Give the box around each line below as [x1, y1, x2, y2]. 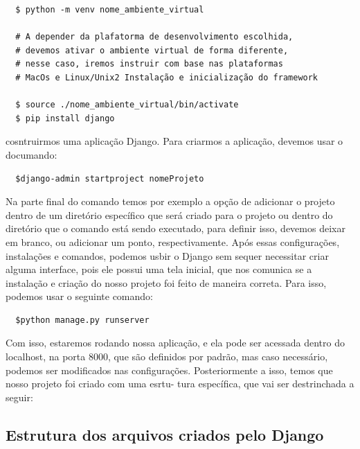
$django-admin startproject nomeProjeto [15, 173, 204, 184]
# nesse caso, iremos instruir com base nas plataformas [15, 59, 283, 69]
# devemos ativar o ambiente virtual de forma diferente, [15, 45, 289, 55]
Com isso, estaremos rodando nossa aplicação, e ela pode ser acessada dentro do [6, 335, 345, 350]
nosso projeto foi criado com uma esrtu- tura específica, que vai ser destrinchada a [6, 376, 354, 391]
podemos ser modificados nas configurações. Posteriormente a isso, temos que [6, 362, 333, 377]
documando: [6, 147, 57, 161]
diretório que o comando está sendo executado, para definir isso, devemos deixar [6, 221, 345, 236]
